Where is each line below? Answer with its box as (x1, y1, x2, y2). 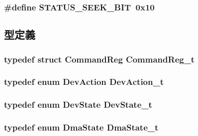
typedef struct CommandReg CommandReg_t (4, 53, 195, 65)
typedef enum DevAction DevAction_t (4, 75, 164, 88)
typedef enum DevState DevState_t (4, 98, 152, 111)
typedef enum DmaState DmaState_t (4, 121, 159, 134)
